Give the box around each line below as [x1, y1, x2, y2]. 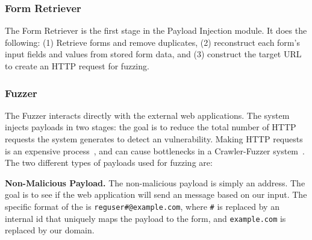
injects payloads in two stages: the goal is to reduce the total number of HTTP [5, 121, 296, 133]
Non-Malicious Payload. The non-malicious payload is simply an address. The [5, 176, 305, 189]
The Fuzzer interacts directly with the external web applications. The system [5, 109, 290, 121]
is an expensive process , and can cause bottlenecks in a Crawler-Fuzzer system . [5, 144, 305, 157]
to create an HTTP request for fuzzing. [5, 60, 149, 72]
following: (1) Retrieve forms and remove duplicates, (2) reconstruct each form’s [5, 36, 300, 48]
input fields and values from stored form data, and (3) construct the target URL [5, 48, 302, 60]
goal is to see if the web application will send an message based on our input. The [5, 188, 307, 201]
